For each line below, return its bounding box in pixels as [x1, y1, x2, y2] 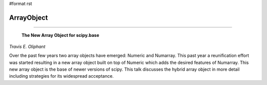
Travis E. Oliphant [9, 43, 45, 49]
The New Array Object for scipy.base [21, 32, 99, 38]
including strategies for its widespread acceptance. [9, 73, 114, 79]
